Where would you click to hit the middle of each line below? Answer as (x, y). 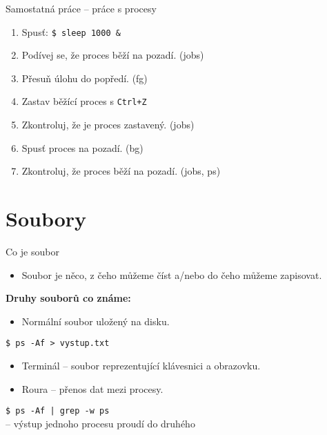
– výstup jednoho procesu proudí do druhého (100, 423)
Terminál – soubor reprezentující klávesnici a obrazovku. (141, 366)
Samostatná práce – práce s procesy (81, 8)
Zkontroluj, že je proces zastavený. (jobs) (108, 125)
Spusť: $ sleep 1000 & (71, 31)
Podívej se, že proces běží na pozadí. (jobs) (113, 55)
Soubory (46, 219)
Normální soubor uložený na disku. (96, 321)
